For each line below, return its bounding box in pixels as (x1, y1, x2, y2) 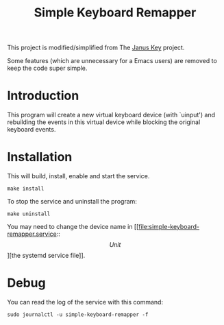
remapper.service (7, 230, 57, 238)
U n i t (109, 241, 121, 249)
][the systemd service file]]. (7, 252, 86, 260)
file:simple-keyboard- (138, 223, 200, 231)
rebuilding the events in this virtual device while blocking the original (7, 118, 201, 126)
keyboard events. (7, 125, 56, 134)
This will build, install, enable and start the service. (7, 172, 150, 180)
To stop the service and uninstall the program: (7, 197, 137, 206)
